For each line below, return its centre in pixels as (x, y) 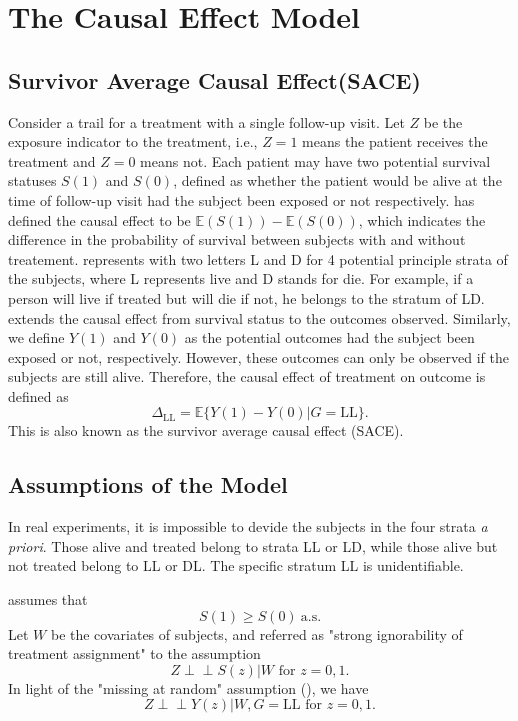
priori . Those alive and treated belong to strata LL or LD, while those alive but (253, 545)
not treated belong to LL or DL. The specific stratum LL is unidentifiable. (236, 565)
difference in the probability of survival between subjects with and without (237, 239)
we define (36, 337)
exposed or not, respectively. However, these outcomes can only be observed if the (258, 356)
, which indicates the (422, 219)
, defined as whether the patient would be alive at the (337, 180)
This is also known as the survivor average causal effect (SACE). (206, 430)
